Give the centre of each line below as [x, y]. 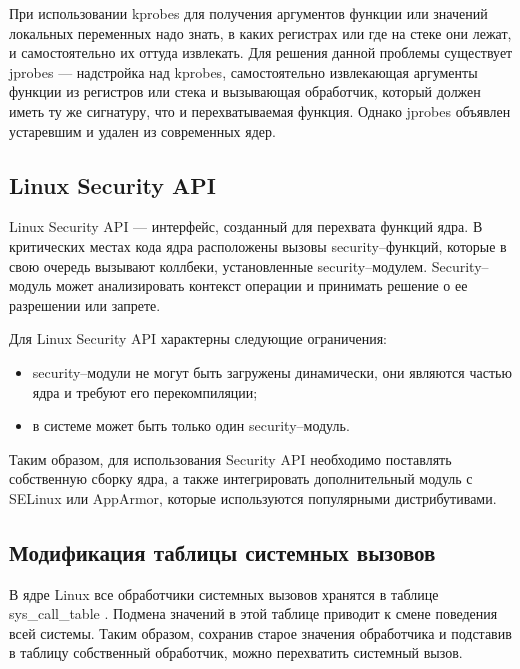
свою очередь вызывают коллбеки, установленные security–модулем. [218, 265]
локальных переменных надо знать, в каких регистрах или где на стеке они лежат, [260, 32]
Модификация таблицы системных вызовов [222, 551]
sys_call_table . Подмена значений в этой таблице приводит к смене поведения [253, 613]
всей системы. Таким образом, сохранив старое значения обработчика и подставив [260, 632]
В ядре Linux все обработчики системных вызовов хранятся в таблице [224, 593]
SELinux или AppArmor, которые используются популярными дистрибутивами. [253, 497]
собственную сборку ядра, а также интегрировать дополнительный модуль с [241, 478]
